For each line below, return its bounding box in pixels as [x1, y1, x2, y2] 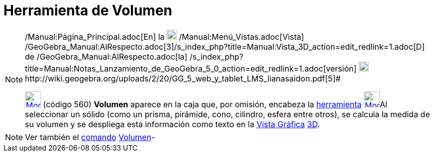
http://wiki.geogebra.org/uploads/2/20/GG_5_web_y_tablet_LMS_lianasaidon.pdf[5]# [25, 73, 341, 83]
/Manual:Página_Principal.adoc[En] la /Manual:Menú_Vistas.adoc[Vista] [25, 31, 304, 42]
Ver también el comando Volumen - [25, 132, 155, 142]
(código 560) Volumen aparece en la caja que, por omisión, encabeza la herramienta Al [43, 99, 387, 109]
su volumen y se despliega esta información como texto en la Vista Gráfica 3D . [25, 119, 320, 129]
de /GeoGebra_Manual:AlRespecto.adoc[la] [25, 51, 188, 62]
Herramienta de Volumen [3, 2, 173, 19]
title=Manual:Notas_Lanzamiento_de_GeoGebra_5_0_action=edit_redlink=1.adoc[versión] [25, 63, 357, 74]
